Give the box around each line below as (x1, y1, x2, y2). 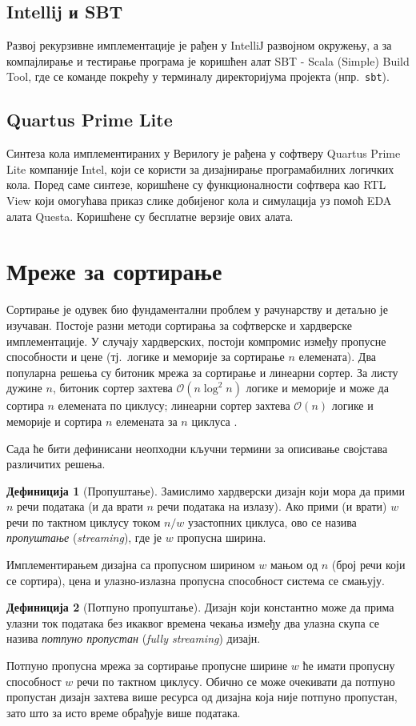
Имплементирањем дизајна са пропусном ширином (6, 556, 255, 573)
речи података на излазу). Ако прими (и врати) (157, 498, 387, 515)
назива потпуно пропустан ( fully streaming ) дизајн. (6, 630, 261, 647)
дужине (6, 379, 42, 396)
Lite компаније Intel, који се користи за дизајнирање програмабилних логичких (6, 160, 394, 177)
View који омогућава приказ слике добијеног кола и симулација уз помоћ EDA (6, 192, 392, 209)
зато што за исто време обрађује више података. (6, 704, 241, 720)
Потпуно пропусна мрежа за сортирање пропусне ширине (6, 657, 288, 674)
